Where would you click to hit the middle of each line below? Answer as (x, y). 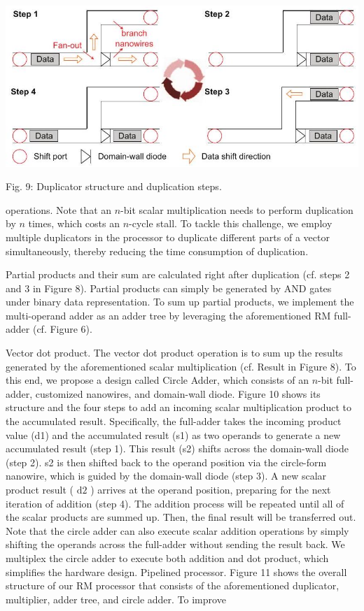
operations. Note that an (59, 209)
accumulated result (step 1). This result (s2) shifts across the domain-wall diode (177, 448)
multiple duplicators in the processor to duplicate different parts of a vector (168, 237)
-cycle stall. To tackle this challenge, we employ (231, 223)
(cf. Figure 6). (62, 329)
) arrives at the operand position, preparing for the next (211, 490)
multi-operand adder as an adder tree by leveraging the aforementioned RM (168, 315)
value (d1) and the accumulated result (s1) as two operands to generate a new (173, 434)
